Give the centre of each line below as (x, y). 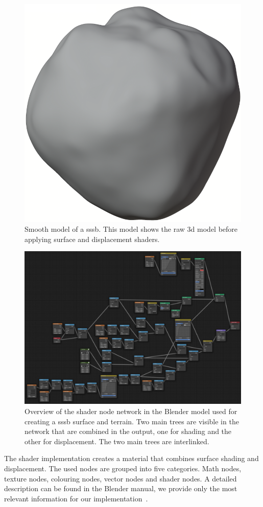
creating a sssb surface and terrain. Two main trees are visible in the (132, 421)
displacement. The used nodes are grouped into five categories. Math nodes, (123, 468)
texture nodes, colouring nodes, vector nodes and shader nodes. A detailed (121, 478)
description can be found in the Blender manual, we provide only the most (121, 488)
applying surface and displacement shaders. (92, 239)
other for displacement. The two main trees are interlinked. (117, 441)
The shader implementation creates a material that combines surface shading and (131, 458)
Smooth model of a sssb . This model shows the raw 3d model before (131, 229)
